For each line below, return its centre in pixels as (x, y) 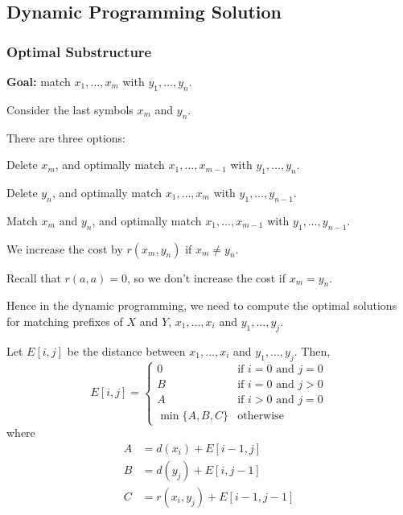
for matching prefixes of (65, 321)
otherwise (261, 416)
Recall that (34, 277)
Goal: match (39, 81)
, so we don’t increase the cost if (207, 277)
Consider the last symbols (70, 109)
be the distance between (126, 350)
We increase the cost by (65, 248)
